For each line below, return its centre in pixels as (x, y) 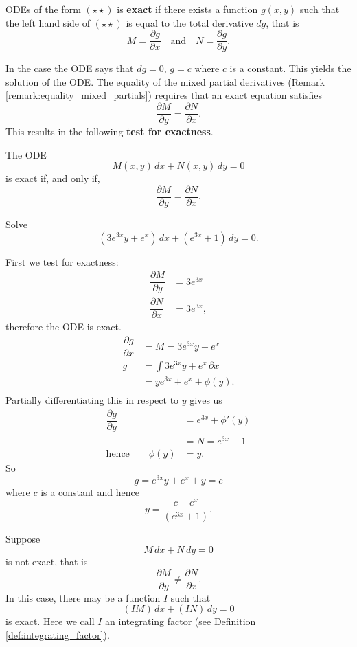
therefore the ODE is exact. (64, 327)
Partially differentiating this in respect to (92, 400)
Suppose (23, 539)
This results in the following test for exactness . (110, 132)
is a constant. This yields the (290, 68)
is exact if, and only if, (53, 178)
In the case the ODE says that (70, 68)
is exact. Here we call (50, 621)
